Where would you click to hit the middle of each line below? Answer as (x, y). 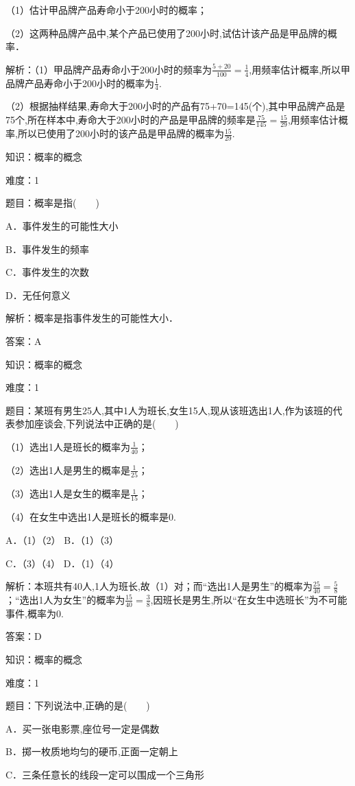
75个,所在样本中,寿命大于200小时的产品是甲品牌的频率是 (131, 120)
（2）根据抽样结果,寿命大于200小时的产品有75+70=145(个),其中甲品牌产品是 (175, 106)
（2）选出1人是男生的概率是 (68, 469)
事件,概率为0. (35, 613)
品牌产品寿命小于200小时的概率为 (80, 83)
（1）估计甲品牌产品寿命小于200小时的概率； (106, 10)
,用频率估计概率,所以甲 (300, 69)
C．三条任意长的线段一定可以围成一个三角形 (105, 774)
